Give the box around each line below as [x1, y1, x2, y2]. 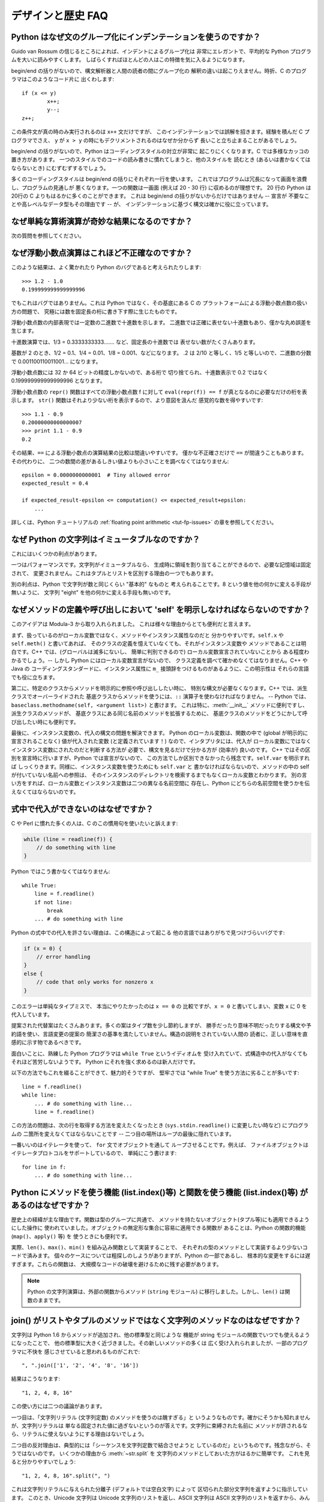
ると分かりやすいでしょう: [11, 1458, 76, 1465]
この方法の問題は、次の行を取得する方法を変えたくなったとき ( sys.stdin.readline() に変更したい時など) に [11, 1122, 288, 1129]
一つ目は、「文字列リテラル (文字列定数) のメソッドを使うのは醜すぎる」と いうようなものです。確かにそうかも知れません [11, 1414, 310, 1421]
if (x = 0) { [23, 945, 62, 952]
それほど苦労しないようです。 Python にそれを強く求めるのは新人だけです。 [11, 1058, 199, 1065]
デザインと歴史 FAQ [11, 9, 109, 22]
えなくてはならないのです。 [11, 788, 79, 795]
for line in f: [22, 1163, 67, 1170]
